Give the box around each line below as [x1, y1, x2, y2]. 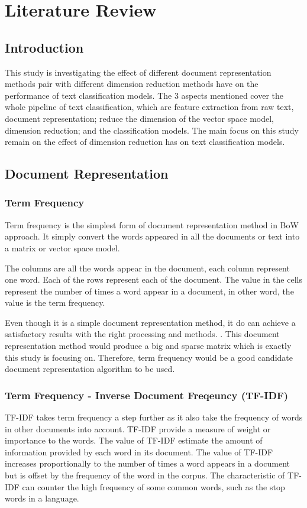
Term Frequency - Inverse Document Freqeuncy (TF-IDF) [5, 387, 289, 402]
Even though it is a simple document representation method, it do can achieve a [5, 316, 296, 328]
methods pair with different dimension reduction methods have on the [5, 77, 258, 90]
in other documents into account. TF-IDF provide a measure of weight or [5, 422, 271, 435]
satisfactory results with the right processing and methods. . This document [5, 328, 280, 340]
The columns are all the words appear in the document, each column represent [5, 261, 290, 274]
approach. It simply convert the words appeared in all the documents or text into [5, 230, 300, 242]
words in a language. [5, 492, 79, 504]
